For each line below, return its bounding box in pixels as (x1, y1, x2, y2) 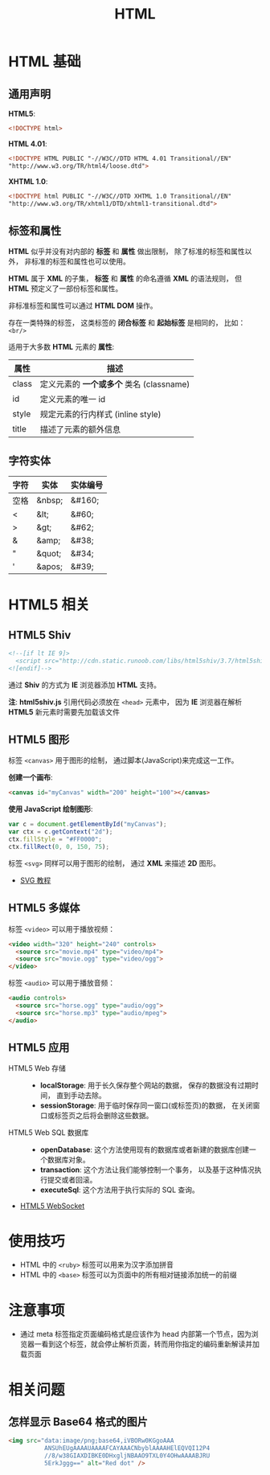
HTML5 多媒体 (8, 901, 80, 915)
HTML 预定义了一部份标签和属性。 (8, 284, 123, 293)
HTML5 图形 (8, 733, 70, 747)
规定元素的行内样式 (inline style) (39, 409, 162, 420)
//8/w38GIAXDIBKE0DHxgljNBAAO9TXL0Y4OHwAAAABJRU (43, 1452, 211, 1460)
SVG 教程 (19, 875, 51, 885)
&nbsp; (36, 495, 63, 506)
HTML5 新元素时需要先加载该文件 (8, 707, 121, 716)
